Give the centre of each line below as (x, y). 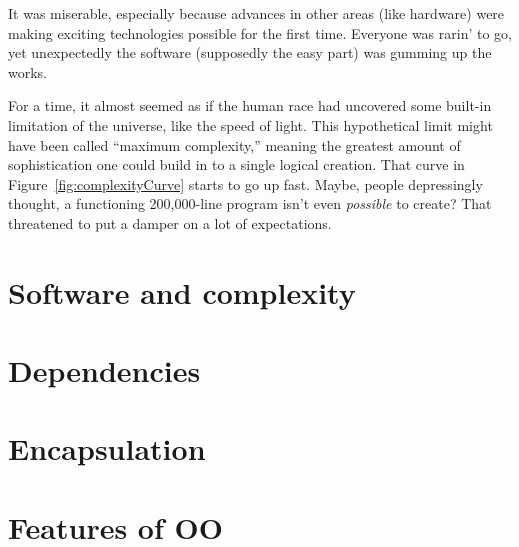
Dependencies (104, 370)
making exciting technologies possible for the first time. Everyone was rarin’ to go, (260, 32)
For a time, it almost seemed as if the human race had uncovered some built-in (250, 105)
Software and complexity (182, 291)
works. (28, 71)
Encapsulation (107, 448)
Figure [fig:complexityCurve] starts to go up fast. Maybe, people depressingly (245, 183)
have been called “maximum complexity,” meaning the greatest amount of (234, 144)
